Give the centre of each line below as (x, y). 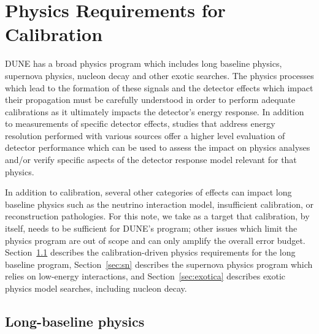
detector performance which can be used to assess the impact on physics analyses (158, 147)
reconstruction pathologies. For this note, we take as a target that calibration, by (157, 216)
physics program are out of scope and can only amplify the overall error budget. (155, 240)
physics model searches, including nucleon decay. (96, 288)
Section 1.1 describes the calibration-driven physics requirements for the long (150, 252)
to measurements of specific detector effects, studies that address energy (140, 123)
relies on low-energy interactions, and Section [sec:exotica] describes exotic (145, 276)
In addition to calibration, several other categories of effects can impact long (148, 192)
